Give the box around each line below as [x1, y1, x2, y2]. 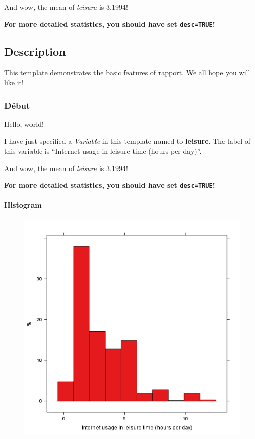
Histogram [4, 199, 42, 210]
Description [4, 43, 66, 59]
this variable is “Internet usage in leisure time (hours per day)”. [4, 146, 202, 156]
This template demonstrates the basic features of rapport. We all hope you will [4, 67, 250, 78]
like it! [4, 77, 24, 88]
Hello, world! [4, 118, 44, 129]
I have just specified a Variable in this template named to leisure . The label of [4, 136, 251, 146]
